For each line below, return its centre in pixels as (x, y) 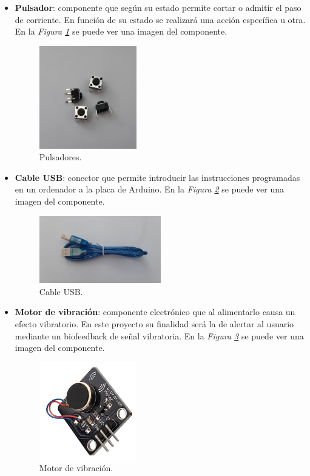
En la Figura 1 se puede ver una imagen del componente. (121, 31)
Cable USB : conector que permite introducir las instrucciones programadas (157, 177)
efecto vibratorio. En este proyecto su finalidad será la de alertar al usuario (154, 323)
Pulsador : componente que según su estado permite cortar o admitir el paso (158, 7)
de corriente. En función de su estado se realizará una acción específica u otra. (160, 19)
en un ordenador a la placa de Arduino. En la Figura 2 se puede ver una (150, 189)
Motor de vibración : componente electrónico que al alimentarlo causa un (155, 312)
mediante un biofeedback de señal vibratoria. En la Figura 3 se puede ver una (159, 335)
